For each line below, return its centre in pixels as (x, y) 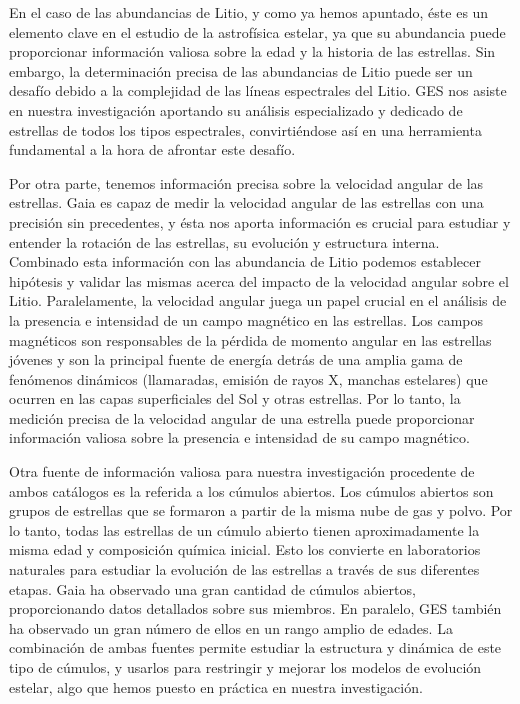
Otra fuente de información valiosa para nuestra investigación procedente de (242, 471)
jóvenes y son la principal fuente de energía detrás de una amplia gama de (236, 359)
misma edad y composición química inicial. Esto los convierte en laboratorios (245, 549)
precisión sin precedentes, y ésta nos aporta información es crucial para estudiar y (260, 221)
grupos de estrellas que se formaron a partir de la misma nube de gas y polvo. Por (261, 510)
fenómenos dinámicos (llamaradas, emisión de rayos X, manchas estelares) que (248, 378)
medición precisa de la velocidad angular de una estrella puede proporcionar (242, 417)
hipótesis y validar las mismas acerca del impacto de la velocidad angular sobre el (259, 280)
